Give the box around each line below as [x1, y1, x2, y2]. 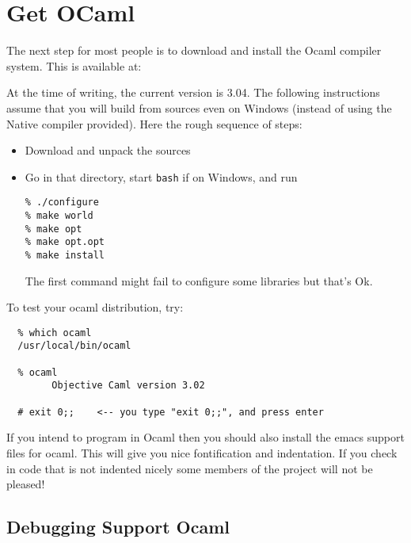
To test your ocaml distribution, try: [6, 299, 184, 315]
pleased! [6, 476, 45, 492]
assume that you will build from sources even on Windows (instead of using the [6, 99, 392, 116]
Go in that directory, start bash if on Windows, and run [25, 168, 298, 185]
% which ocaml [17, 327, 92, 338]
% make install [25, 249, 105, 261]
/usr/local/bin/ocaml [17, 340, 131, 352]
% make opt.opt [25, 236, 105, 248]
